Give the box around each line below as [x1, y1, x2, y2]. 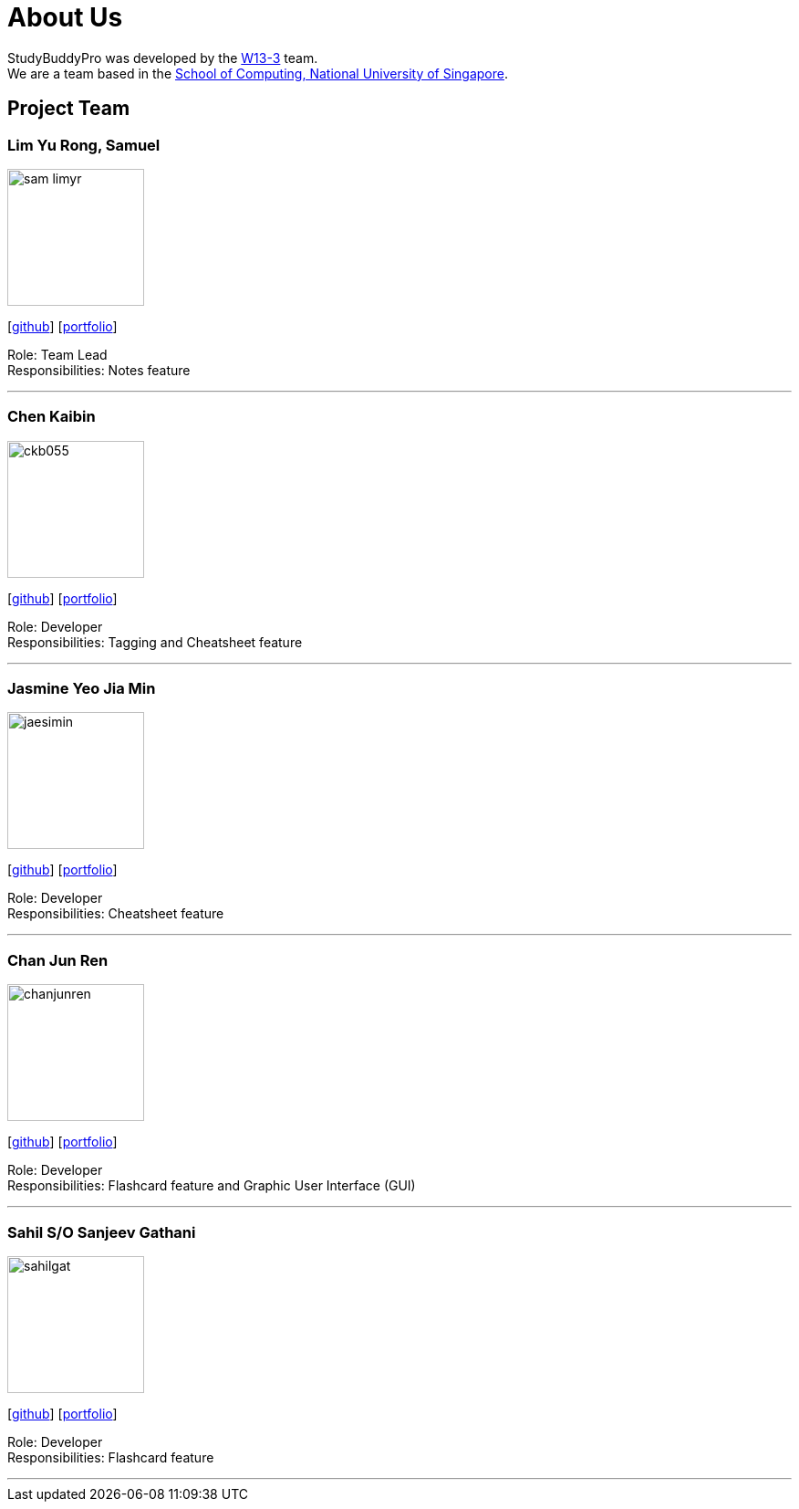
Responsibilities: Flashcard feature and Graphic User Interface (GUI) [7, 1178, 416, 1194]
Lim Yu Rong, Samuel [7, 135, 161, 154]
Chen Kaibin [7, 407, 96, 426]
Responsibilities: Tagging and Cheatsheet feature [7, 634, 303, 650]
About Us [7, 2, 123, 33]
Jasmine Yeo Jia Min [7, 679, 156, 698]
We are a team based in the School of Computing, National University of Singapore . [7, 65, 509, 81]
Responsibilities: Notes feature [7, 362, 191, 378]
